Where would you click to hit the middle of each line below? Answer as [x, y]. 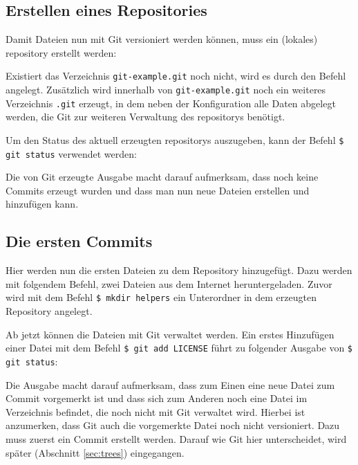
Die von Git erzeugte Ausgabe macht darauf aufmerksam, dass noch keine [162, 177]
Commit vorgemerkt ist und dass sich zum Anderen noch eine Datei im [157, 398]
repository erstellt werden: [61, 52]
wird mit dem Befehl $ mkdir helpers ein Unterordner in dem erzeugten [161, 297]
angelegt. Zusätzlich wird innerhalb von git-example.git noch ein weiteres [166, 90]
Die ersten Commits [79, 241]
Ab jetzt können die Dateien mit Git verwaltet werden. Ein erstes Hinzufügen [170, 334]
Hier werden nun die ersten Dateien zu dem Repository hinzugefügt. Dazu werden [179, 270]
